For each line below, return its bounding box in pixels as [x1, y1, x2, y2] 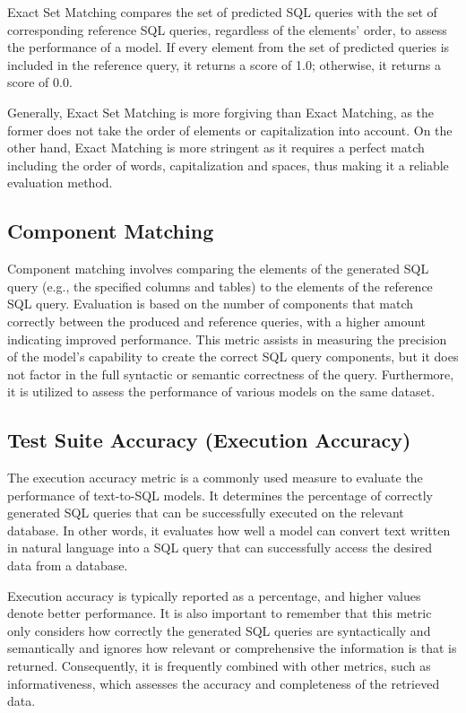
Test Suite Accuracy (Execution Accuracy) [7, 426, 411, 454]
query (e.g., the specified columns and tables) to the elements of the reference [7, 276, 433, 295]
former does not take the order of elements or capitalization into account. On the [7, 120, 453, 139]
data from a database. [7, 556, 128, 575]
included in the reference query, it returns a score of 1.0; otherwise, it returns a [7, 55, 442, 74]
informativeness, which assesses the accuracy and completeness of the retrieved [7, 674, 440, 692]
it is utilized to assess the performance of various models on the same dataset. [7, 382, 436, 401]
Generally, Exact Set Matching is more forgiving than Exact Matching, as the [7, 102, 435, 121]
